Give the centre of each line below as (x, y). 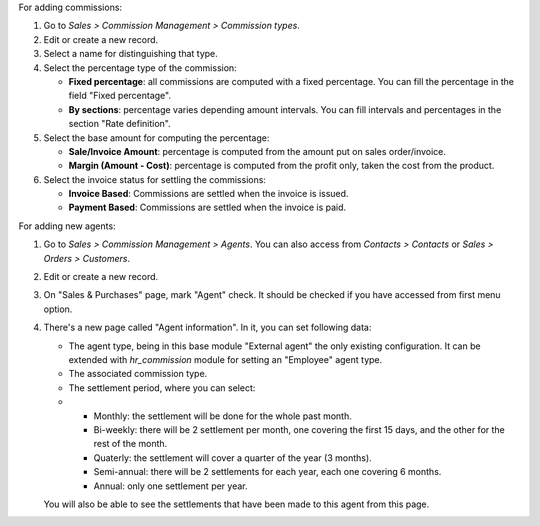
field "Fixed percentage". (120, 96)
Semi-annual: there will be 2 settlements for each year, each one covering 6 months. (267, 472)
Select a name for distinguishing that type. (131, 54)
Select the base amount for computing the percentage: (156, 137)
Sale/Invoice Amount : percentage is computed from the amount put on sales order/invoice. (257, 151)
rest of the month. (130, 444)
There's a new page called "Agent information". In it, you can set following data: (207, 327)
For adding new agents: (67, 226)
